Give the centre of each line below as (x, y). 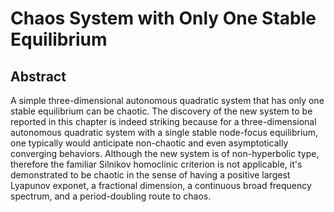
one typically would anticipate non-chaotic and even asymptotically (149, 143)
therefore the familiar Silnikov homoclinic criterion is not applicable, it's (156, 164)
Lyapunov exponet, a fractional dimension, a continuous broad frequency (161, 185)
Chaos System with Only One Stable (163, 18)
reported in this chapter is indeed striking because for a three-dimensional (163, 121)
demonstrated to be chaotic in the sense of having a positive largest (150, 175)
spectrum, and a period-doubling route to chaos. (111, 196)
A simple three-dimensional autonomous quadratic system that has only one (167, 100)
